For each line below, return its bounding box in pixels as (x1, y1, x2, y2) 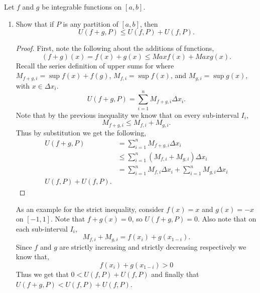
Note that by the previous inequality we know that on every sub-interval (16, 109, 239, 120)
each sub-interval (16, 223, 68, 234)
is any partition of (63, 18, 118, 29)
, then (140, 18, 158, 29)
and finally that (151, 268, 199, 279)
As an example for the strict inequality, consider (16, 203, 164, 214)
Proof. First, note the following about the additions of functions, (16, 43, 214, 53)
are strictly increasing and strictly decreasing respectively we (59, 241, 246, 252)
